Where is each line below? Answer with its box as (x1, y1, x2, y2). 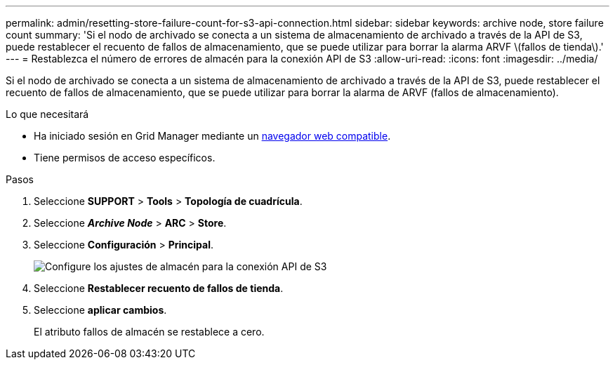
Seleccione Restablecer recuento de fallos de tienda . (34, 282, 284, 294)
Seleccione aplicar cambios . (34, 304, 167, 316)
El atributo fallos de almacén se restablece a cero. (34, 326, 265, 338)
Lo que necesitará (6, 108, 89, 120)
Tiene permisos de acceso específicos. (34, 152, 216, 164)
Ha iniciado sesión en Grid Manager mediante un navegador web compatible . (34, 130, 391, 142)
